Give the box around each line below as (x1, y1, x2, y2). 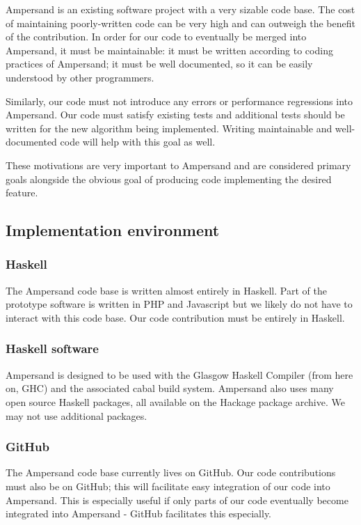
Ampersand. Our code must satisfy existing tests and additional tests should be (6, 107, 345, 122)
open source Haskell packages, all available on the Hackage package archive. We (6, 394, 345, 409)
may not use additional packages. (6, 408, 147, 423)
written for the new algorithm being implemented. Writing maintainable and (6, 120, 332, 135)
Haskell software (6, 340, 99, 357)
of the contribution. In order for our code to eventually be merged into (6, 29, 307, 44)
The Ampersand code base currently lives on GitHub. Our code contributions (6, 465, 336, 480)
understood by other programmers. (6, 70, 154, 84)
